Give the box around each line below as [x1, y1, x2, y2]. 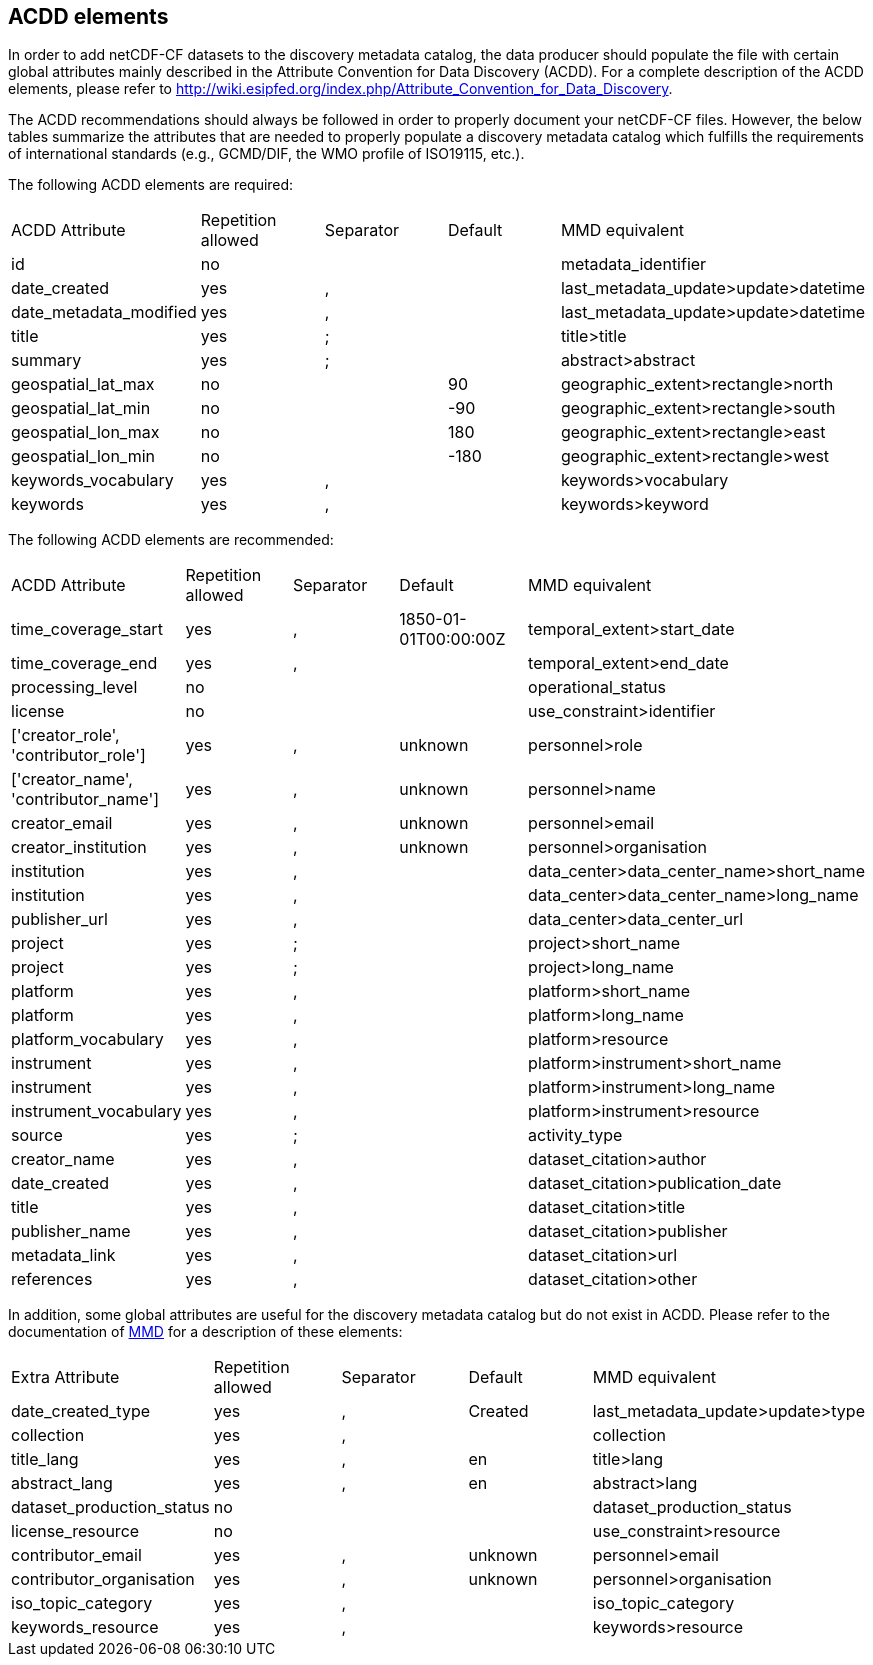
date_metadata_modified [11, 302, 197, 323]
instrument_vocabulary [11, 1101, 182, 1122]
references [11, 1269, 93, 1290]
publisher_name [11, 1221, 131, 1242]
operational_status [528, 677, 667, 698]
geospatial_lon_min [11, 446, 156, 467]
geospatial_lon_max [11, 422, 160, 443]
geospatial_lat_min [11, 398, 151, 419]
